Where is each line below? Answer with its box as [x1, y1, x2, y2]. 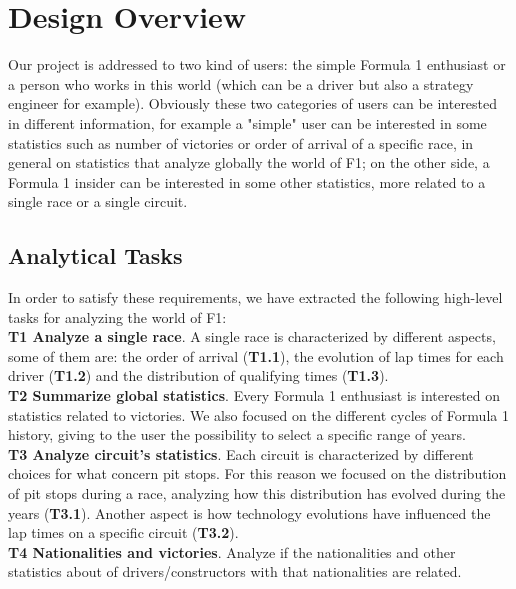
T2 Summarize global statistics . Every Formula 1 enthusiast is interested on [8, 385, 501, 406]
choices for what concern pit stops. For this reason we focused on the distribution [8, 463, 507, 484]
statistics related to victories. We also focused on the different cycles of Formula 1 [8, 404, 509, 425]
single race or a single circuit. [8, 191, 188, 212]
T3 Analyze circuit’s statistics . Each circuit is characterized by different [8, 443, 474, 464]
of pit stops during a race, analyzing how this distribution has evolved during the [8, 483, 506, 504]
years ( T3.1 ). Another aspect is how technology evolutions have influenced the [8, 502, 491, 523]
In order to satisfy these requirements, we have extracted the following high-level [8, 287, 503, 308]
